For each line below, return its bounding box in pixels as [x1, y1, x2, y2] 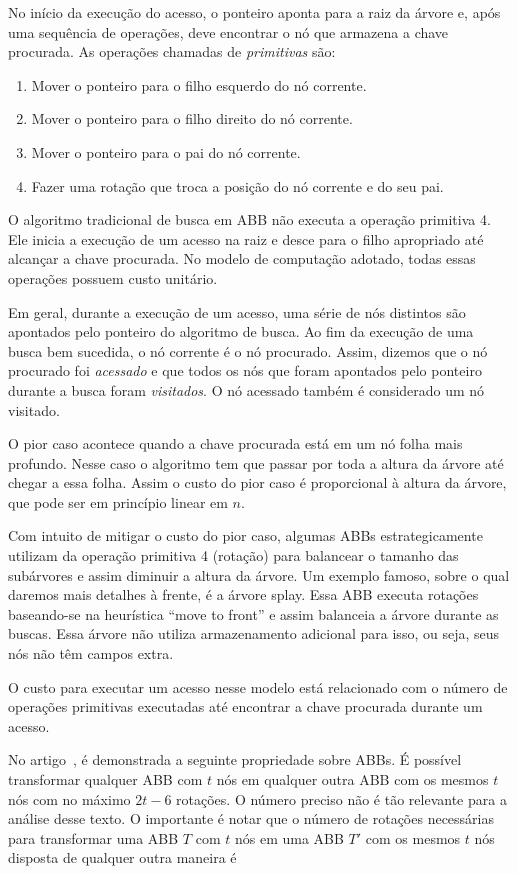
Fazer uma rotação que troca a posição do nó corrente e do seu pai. [31, 175, 444, 196]
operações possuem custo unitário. [8, 267, 218, 288]
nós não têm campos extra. [8, 643, 174, 664]
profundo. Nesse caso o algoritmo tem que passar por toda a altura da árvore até [8, 452, 504, 473]
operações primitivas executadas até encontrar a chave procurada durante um [8, 696, 483, 717]
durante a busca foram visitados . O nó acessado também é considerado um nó [8, 379, 485, 400]
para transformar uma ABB [8, 827, 179, 848]
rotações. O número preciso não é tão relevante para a [176, 788, 507, 809]
